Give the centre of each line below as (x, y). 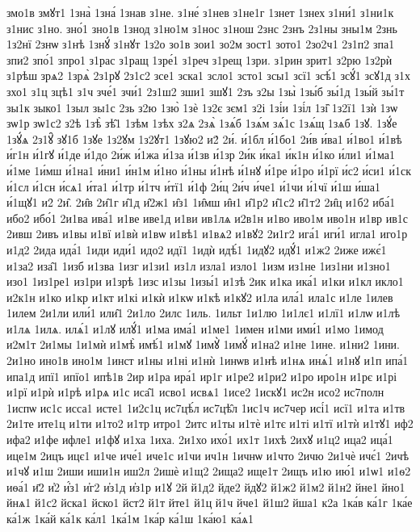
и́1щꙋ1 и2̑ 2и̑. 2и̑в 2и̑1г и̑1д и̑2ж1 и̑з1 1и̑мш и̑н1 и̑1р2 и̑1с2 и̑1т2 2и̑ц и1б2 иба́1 (201, 202)
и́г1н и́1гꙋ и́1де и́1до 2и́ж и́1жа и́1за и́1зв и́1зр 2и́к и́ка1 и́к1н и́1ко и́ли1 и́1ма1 (201, 155)
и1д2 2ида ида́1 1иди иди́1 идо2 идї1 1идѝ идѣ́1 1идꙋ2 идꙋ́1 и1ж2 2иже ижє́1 (197, 249)
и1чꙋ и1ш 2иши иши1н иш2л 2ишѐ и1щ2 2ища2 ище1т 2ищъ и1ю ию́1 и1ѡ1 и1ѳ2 (209, 471)
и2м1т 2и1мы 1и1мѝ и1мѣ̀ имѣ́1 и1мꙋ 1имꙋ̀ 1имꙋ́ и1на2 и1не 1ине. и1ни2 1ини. (204, 344)
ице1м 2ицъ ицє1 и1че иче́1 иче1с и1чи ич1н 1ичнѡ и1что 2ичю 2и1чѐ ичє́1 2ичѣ (208, 455)
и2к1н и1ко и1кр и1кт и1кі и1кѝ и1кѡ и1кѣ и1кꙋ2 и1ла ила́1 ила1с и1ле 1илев (200, 297)
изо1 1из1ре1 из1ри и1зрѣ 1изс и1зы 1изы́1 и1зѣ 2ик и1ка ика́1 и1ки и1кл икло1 (205, 281)
